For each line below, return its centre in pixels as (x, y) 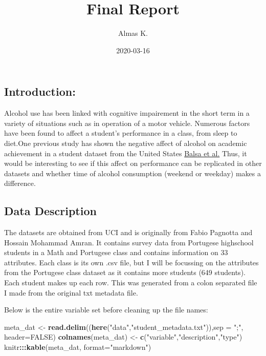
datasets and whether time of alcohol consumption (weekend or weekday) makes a (132, 173)
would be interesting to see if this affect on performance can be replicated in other (133, 163)
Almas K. (133, 33)
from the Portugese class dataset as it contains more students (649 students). (125, 272)
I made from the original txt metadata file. (71, 292)
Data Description (50, 211)
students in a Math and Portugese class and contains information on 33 (116, 252)
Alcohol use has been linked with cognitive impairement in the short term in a (127, 113)
